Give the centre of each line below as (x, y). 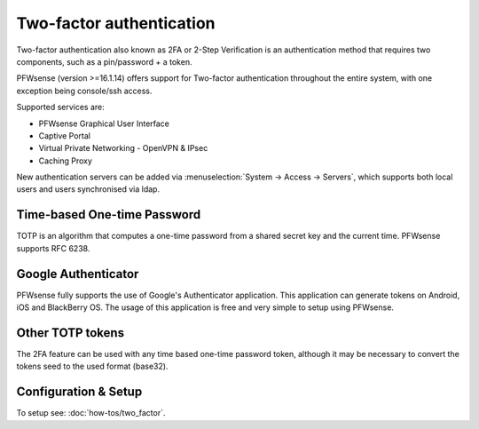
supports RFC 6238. (53, 248)
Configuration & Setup (79, 392)
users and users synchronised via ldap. (88, 189)
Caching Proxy (66, 161)
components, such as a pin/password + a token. (104, 61)
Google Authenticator (78, 274)
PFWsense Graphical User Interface (104, 123)
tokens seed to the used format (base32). (92, 366)
